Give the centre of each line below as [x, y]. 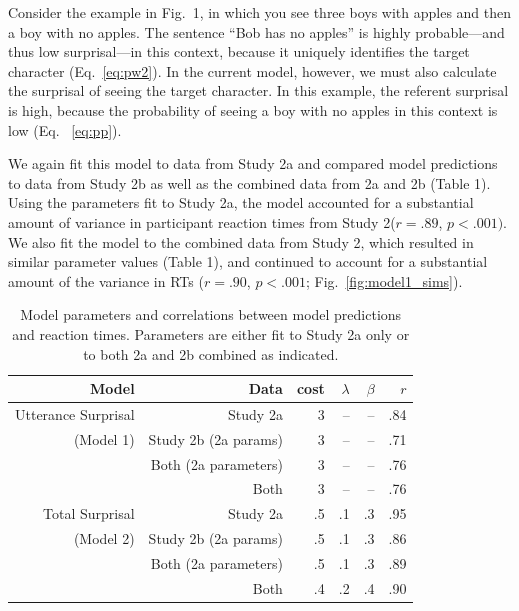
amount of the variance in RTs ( [106, 280]
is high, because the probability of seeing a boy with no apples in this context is [253, 109]
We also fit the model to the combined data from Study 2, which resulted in [241, 241]
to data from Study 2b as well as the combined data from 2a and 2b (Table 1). [249, 182]
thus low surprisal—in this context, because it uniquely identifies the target [239, 51]
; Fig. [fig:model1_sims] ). [384, 280]
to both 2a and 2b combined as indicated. [211, 353]
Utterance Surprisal [75, 413]
